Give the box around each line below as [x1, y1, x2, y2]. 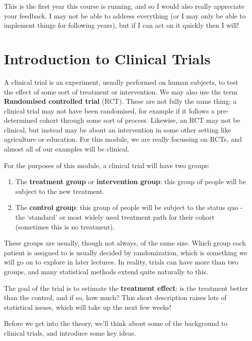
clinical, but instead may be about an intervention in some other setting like [4, 124, 231, 134]
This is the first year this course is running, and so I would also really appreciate [4, 1, 245, 11]
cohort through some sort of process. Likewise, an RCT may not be [39, 115, 240, 125]
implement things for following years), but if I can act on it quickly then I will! [4, 20, 239, 30]
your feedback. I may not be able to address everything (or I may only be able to [4, 10, 246, 20]
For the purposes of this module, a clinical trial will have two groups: [4, 160, 210, 170]
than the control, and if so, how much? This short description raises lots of [4, 292, 227, 303]
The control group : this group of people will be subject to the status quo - [15, 202, 243, 212]
